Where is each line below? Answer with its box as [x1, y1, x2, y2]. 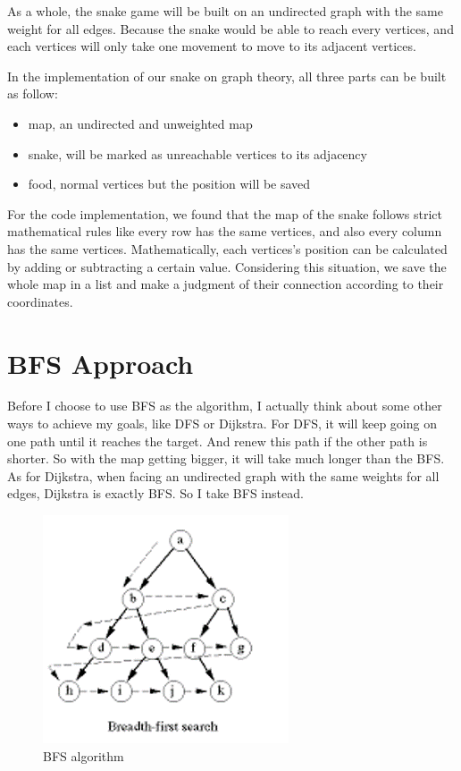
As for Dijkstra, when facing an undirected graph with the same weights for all [7, 466, 440, 485]
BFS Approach [7, 344, 194, 381]
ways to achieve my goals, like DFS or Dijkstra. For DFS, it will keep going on [7, 414, 437, 433]
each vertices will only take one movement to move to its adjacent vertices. [7, 37, 416, 55]
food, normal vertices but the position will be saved [28, 174, 311, 193]
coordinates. [7, 292, 73, 310]
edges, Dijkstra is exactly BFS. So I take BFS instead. [7, 484, 304, 503]
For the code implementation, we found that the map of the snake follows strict [7, 204, 442, 223]
